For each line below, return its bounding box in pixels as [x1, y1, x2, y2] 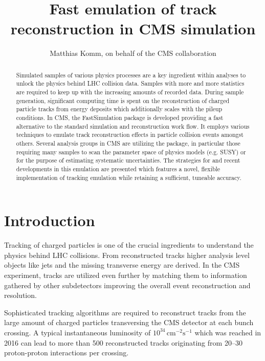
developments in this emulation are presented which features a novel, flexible [16, 164, 220, 173]
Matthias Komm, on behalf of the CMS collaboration [50, 48, 216, 58]
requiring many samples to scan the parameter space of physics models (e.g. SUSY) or [16, 147, 246, 156]
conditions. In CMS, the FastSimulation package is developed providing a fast [16, 113, 224, 122]
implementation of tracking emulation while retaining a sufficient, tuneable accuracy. [16, 173, 241, 182]
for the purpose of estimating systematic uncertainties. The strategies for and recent [16, 156, 240, 165]
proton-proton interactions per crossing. [4, 347, 129, 358]
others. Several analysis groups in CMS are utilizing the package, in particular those [16, 138, 240, 147]
